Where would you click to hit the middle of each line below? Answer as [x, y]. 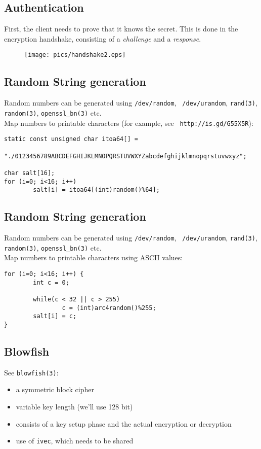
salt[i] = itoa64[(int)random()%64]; [96, 190]
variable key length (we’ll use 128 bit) [74, 406]
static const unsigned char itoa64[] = [71, 139]
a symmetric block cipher [55, 389]
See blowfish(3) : [31, 372]
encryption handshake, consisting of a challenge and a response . [103, 38]
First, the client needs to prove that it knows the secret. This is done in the [121, 29]
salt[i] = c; [55, 316]
